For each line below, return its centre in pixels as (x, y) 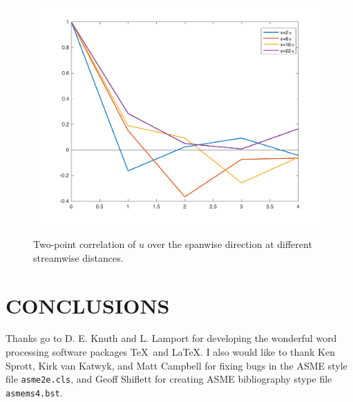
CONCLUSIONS (88, 305)
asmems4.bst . (34, 392)
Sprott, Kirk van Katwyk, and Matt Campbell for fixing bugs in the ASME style (176, 365)
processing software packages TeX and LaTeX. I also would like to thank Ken (171, 352)
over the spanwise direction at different (230, 244)
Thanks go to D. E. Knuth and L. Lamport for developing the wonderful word (171, 338)
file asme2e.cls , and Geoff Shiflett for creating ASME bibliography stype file (169, 379)
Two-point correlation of (85, 244)
